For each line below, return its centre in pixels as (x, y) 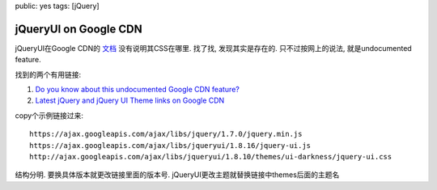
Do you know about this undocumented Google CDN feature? (138, 90)
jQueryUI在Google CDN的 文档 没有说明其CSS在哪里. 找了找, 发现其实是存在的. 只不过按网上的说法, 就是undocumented (213, 48)
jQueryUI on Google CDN (78, 29)
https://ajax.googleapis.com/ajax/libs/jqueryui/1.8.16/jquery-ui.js (170, 145)
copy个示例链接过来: (49, 115)
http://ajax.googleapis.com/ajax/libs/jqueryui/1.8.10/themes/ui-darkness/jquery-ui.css (211, 157)
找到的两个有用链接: (48, 74)
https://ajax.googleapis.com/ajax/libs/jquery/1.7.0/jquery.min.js (166, 134)
